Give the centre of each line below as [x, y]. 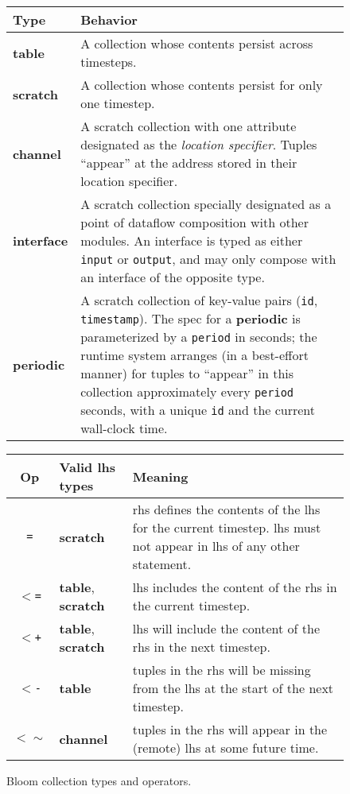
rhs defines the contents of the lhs [226, 509]
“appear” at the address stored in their [189, 163]
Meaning [160, 476]
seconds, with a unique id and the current [198, 410]
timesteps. [109, 62]
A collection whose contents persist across [197, 43]
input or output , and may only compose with [208, 259]
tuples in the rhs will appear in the [230, 729]
